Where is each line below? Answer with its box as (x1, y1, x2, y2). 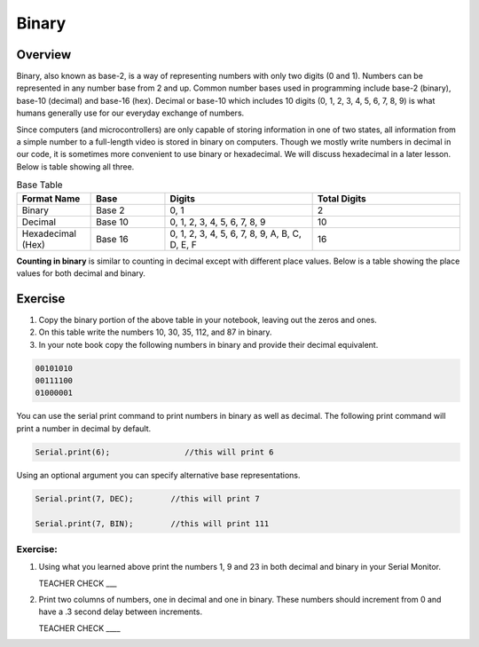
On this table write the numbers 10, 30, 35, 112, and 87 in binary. (38, 327, 272, 337)
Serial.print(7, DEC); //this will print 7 (35, 493, 261, 503)
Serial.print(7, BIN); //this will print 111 (35, 518, 270, 528)
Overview (16, 47, 72, 62)
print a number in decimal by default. (16, 422, 152, 434)
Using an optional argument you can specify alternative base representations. (16, 469, 301, 480)
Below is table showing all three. (16, 161, 135, 172)
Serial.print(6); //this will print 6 (35, 446, 274, 457)
